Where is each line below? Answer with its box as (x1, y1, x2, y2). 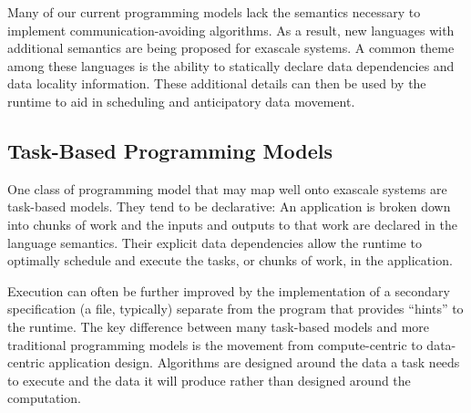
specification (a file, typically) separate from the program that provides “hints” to (7, 299, 464, 318)
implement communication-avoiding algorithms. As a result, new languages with (7, 20, 455, 39)
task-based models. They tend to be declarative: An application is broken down (7, 197, 451, 216)
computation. (7, 388, 81, 408)
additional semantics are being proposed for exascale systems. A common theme (7, 38, 455, 57)
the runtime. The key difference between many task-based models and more (7, 316, 430, 336)
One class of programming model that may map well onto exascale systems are (7, 179, 447, 198)
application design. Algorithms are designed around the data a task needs (48, 353, 460, 372)
